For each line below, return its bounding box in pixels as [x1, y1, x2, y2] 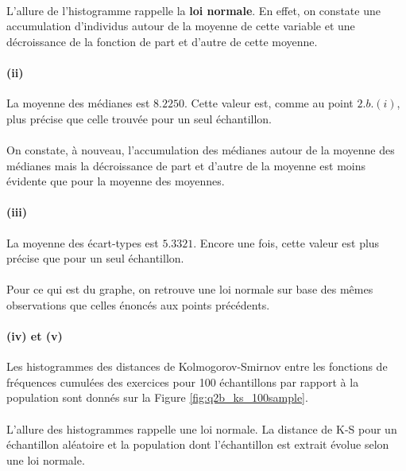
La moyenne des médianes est [6, 95, 150, 111]
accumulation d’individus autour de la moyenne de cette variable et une [6, 18, 355, 34]
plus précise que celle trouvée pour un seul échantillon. [6, 110, 273, 127]
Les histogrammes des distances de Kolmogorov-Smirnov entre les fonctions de [6, 358, 388, 375]
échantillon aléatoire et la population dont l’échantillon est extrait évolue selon [6, 436, 389, 453]
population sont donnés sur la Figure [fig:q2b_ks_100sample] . [6, 389, 308, 406]
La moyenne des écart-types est [6, 234, 159, 251]
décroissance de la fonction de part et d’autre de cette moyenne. [6, 33, 318, 49]
